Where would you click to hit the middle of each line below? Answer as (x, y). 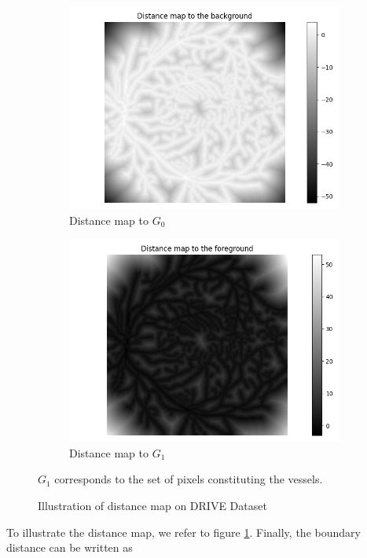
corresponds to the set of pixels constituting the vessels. (189, 479)
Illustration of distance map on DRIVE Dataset (152, 505)
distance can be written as (70, 547)
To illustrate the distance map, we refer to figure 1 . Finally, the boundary (183, 532)
